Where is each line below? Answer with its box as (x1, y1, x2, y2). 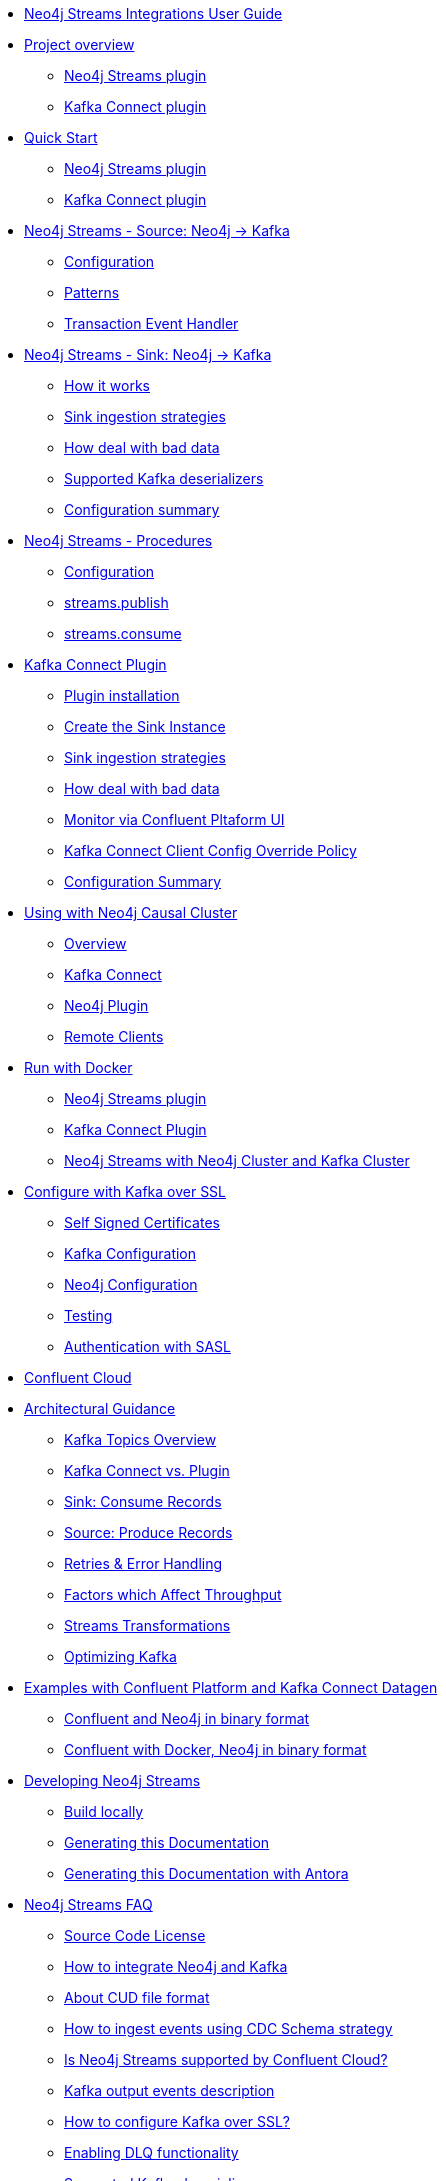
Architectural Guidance (24, 1400, 176, 1417)
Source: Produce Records (64, 1524, 233, 1541)
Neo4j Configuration (64, 1276, 198, 1293)
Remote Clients (64, 1028, 164, 1045)
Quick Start (24, 129, 98, 146)
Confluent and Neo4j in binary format (64, 1710, 310, 1727)
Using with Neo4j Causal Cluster (24, 904, 238, 921)
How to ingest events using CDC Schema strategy (64, 2020, 393, 2037)
